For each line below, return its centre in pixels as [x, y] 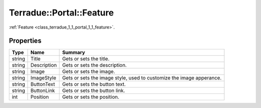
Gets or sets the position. [91, 97]
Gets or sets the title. [86, 59]
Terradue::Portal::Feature [61, 13]
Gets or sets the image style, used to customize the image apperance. [142, 78]
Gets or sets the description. [94, 65]
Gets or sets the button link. [94, 91]
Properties [25, 41]
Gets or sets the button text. [94, 84]
